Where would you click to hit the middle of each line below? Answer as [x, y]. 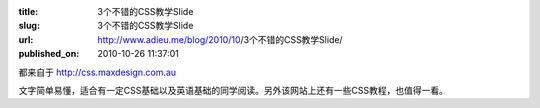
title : [28, 11]
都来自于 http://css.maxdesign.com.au [97, 72]
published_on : [49, 54]
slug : [29, 26]
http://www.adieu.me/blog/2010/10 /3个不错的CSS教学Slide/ [220, 39]
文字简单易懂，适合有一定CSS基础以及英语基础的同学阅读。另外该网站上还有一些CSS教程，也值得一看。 [233, 90]
